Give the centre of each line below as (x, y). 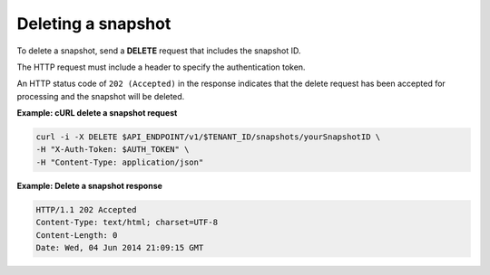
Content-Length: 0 (77, 235)
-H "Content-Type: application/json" (120, 162)
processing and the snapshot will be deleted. (101, 96)
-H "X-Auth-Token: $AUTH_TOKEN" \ (113, 150)
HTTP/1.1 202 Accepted (86, 209)
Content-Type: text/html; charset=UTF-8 (127, 223)
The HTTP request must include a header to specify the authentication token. (161, 67)
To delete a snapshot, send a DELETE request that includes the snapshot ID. (159, 51)
